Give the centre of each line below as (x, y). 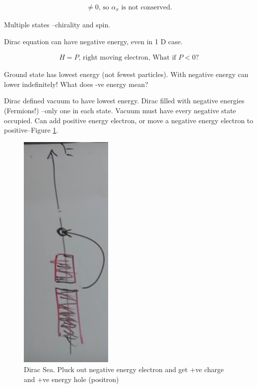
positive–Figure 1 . (31, 130)
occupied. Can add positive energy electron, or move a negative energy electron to (129, 120)
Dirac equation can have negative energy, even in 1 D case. (93, 41)
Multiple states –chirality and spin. (57, 25)
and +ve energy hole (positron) (71, 379)
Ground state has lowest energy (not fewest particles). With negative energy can (126, 74)
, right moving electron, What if (127, 58)
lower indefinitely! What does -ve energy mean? (76, 84)
